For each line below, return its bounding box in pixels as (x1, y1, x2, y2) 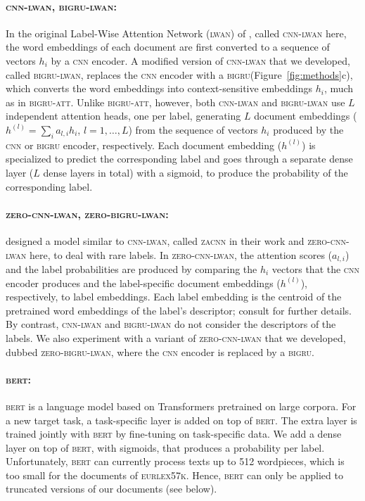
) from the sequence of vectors (128, 122, 258, 137)
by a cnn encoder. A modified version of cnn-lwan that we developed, (51, 53, 350, 68)
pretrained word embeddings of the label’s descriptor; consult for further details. (6, 303, 352, 317)
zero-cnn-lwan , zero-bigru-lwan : (6, 206, 169, 221)
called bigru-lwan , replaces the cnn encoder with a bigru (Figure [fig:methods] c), (6, 67, 353, 82)
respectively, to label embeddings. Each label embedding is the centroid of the (6, 289, 342, 304)
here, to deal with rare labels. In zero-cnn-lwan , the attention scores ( (29, 247, 333, 262)
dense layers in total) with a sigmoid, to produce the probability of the (43, 165, 348, 179)
